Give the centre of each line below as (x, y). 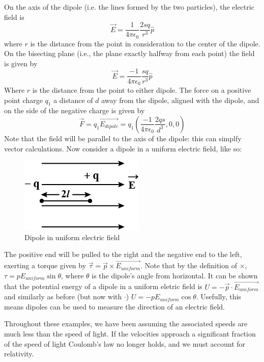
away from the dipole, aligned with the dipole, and (180, 100)
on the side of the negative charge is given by (75, 110)
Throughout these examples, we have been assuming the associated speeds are (126, 324)
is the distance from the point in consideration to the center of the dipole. (145, 43)
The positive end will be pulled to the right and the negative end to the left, (123, 254)
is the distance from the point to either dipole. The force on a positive (142, 90)
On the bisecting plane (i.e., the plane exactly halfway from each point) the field (129, 53)
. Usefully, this (218, 296)
